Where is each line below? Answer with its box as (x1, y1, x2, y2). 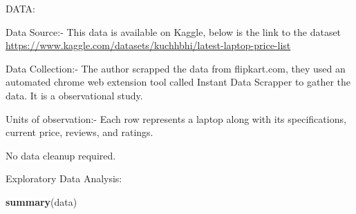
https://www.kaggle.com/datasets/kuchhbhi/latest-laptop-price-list (6, 38, 291, 52)
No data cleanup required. (6, 148, 116, 162)
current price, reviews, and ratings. (6, 125, 153, 139)
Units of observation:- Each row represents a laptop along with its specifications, (6, 111, 346, 126)
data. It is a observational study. (6, 88, 143, 102)
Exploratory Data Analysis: (6, 171, 122, 186)
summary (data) (6, 194, 77, 208)
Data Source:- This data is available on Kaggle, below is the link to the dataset (6, 24, 341, 39)
